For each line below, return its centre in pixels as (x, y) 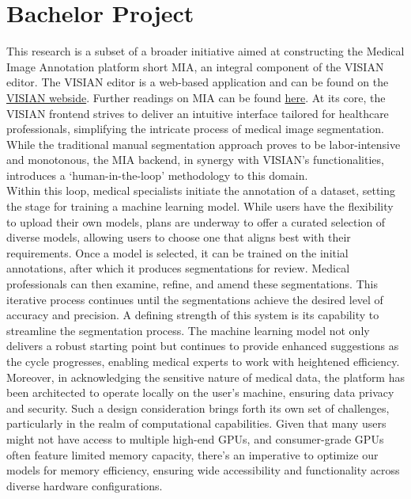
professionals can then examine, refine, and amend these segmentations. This (192, 284)
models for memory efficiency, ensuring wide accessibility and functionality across (203, 470)
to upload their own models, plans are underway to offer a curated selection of (196, 221)
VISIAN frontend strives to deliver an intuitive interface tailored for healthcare (198, 113)
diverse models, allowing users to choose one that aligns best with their (179, 237)
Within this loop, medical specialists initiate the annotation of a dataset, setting (201, 190)
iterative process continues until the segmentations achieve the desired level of (195, 299)
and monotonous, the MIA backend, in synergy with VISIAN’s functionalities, (195, 160)
